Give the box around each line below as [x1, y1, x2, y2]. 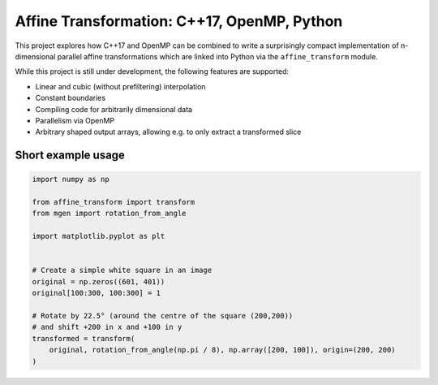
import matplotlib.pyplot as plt [32, 231, 165, 241]
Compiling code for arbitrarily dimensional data [35, 104, 193, 114]
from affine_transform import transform [32, 197, 195, 207]
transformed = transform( [32, 334, 135, 343]
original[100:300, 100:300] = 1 [32, 288, 161, 298]
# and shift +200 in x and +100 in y [32, 322, 182, 332]
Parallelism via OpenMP [35, 115, 115, 125]
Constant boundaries [35, 93, 105, 103]
